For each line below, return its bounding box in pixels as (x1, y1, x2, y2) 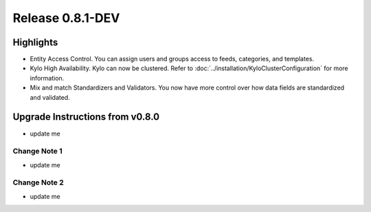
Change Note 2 (12, 178, 65, 187)
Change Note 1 (12, 147, 63, 156)
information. (30, 74, 65, 82)
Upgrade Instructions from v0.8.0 (12, 111, 160, 123)
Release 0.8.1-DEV (12, 10, 120, 25)
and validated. (30, 93, 70, 101)
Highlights (12, 36, 58, 48)
